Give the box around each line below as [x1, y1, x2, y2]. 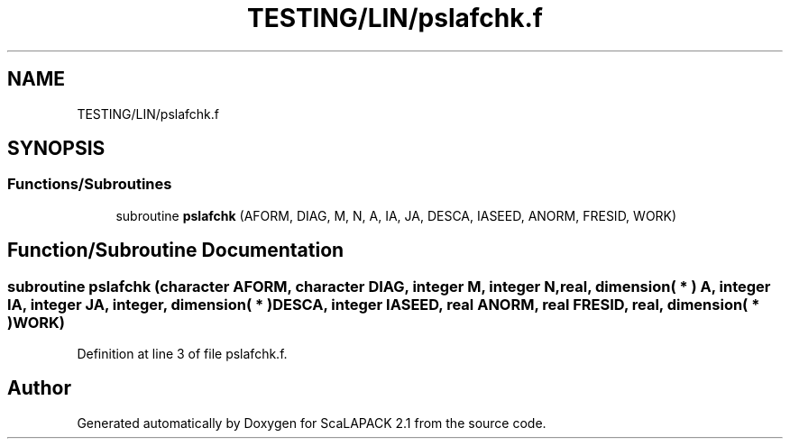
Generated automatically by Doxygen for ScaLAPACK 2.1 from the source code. [77, 414, 547, 431]
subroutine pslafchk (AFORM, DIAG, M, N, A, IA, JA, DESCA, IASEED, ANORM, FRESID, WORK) [115, 207, 677, 223]
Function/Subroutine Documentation [7, 239, 344, 262]
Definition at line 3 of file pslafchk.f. [77, 346, 288, 362]
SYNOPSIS [7, 137, 106, 160]
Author [7, 377, 71, 400]
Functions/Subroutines [7, 175, 172, 194]
